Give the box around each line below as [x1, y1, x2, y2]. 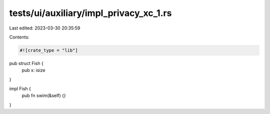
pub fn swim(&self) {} [21, 92, 66, 98]
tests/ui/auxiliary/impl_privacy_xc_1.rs [9, 7, 172, 18]
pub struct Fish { [9, 60, 43, 66]
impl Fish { [9, 85, 31, 92]
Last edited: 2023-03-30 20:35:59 [9, 25, 80, 31]
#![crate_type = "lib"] [19, 47, 78, 53]
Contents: [9, 34, 29, 40]
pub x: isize [21, 67, 45, 73]
